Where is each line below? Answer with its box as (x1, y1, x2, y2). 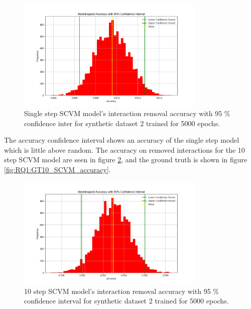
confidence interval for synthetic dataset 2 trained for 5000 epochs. (24, 295, 229, 306)
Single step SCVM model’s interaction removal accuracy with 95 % (24, 108, 230, 119)
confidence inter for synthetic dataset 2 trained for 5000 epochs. (24, 118, 220, 128)
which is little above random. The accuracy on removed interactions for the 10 (4, 144, 245, 155)
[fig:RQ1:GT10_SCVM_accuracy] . (4, 164, 111, 175)
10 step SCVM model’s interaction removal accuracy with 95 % (24, 285, 219, 296)
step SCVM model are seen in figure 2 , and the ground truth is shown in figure (4, 154, 247, 165)
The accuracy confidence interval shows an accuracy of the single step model (4, 135, 239, 145)
